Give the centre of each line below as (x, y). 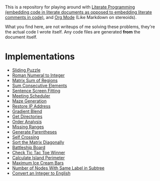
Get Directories (27, 116)
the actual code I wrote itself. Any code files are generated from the (73, 32)
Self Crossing (26, 137)
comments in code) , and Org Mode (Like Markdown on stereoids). (71, 17)
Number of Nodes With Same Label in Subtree (58, 168)
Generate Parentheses (34, 132)
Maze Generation (29, 101)
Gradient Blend (27, 111)
